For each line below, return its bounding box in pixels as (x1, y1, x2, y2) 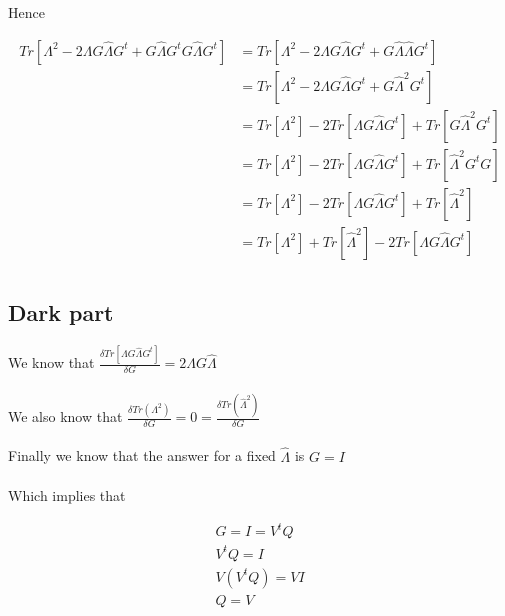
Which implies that (8, 484, 126, 505)
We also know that (8, 406, 123, 427)
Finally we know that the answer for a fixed (8, 445, 276, 466)
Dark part (8, 297, 114, 328)
